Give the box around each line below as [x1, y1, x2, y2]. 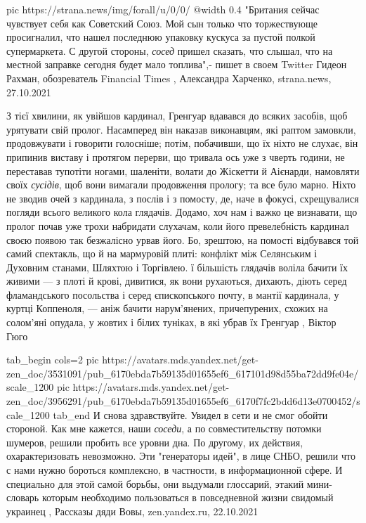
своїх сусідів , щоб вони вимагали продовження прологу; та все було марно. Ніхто [6, 177, 356, 192]
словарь [6, 490, 39, 505]
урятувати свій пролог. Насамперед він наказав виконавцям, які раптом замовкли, [6, 122, 356, 136]
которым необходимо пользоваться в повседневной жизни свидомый [41, 490, 334, 505]
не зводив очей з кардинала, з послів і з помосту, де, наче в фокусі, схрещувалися [6, 191, 359, 205]
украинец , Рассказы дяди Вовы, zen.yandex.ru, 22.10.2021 [6, 503, 259, 518]
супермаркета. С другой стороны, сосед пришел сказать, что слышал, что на [6, 43, 333, 58]
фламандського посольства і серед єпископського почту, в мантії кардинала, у [6, 287, 339, 302]
